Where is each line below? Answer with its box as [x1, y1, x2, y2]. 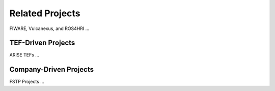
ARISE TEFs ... [9, 52, 39, 58]
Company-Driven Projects [9, 65, 94, 74]
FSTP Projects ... [9, 79, 44, 85]
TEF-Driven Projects [9, 39, 75, 47]
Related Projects [9, 8, 81, 19]
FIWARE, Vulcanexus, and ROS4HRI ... [9, 25, 90, 32]
